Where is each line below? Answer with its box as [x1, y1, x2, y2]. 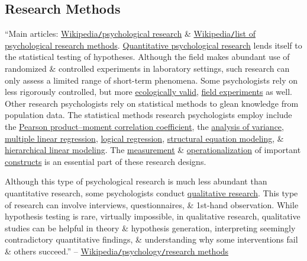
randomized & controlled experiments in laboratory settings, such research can [5, 62, 290, 75]
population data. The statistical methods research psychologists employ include [5, 109, 292, 121]
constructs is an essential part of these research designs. [5, 155, 206, 167]
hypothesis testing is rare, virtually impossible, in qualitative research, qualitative [5, 210, 300, 222]
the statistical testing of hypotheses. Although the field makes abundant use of [5, 50, 290, 63]
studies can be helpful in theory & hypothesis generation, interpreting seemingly [5, 221, 296, 234]
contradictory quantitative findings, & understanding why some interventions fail [5, 233, 298, 246]
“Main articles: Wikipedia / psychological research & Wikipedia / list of [5, 27, 256, 40]
